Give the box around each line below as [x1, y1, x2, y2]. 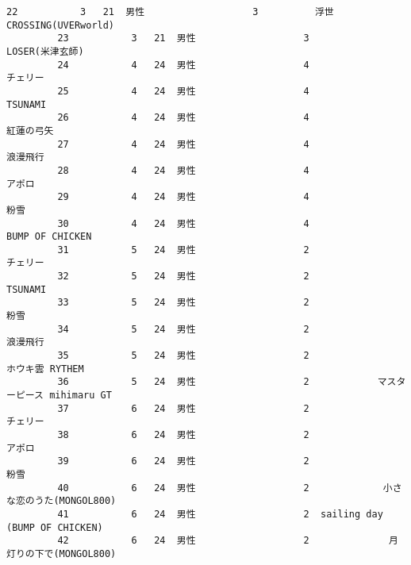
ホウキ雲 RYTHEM [6, 363, 84, 375]
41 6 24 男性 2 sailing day [57, 508, 383, 520]
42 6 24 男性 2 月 [57, 535, 398, 547]
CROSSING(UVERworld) [6, 19, 115, 31]
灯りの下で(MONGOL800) [6, 548, 117, 559]
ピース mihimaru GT [15, 390, 112, 402]
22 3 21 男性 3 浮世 [6, 6, 334, 17]
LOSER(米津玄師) [6, 45, 84, 57]
